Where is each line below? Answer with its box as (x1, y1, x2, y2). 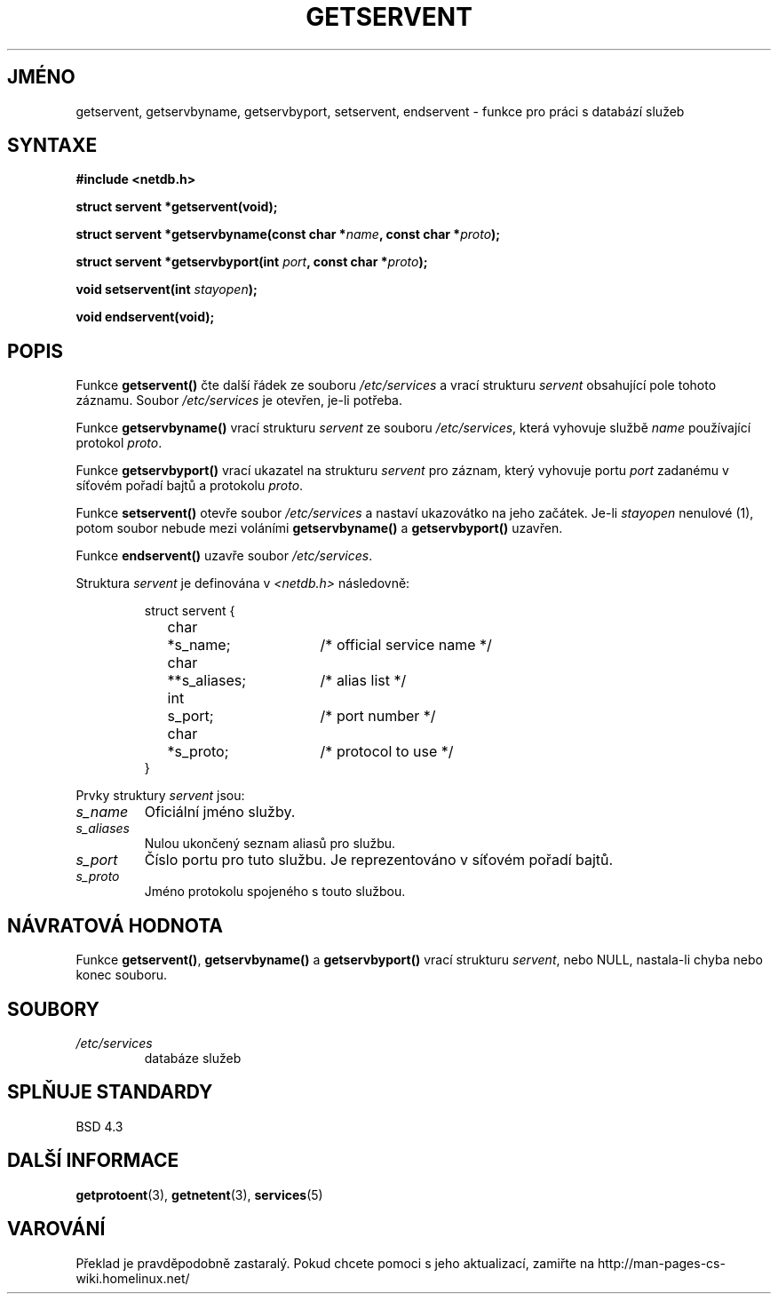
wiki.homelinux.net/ (75, 1270, 190, 1286)
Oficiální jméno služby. (144, 803, 296, 821)
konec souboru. (75, 967, 168, 983)
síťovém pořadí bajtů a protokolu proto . (75, 478, 304, 494)
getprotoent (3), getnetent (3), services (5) (75, 1186, 323, 1202)
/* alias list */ (320, 671, 407, 690)
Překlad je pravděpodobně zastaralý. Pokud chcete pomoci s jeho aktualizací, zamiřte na (75, 1255, 595, 1271)
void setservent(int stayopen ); (75, 282, 258, 297)
